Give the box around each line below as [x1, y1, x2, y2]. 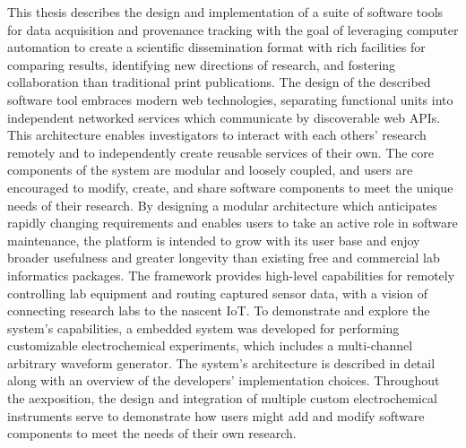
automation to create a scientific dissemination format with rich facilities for [7, 38, 426, 56]
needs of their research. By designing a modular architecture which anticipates [7, 195, 437, 214]
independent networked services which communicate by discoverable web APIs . [7, 108, 441, 126]
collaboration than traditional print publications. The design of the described [7, 73, 431, 91]
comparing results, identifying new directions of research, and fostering [7, 55, 396, 73]
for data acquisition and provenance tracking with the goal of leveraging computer [7, 20, 459, 39]
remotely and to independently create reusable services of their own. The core [7, 142, 435, 161]
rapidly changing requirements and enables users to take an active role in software [7, 213, 458, 232]
